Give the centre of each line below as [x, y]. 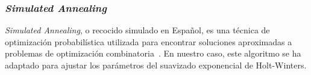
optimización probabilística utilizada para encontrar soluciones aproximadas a [149, 41]
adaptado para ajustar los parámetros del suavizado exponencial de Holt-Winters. [156, 65]
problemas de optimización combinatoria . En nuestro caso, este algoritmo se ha [153, 53]
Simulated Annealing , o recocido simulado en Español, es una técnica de [137, 30]
